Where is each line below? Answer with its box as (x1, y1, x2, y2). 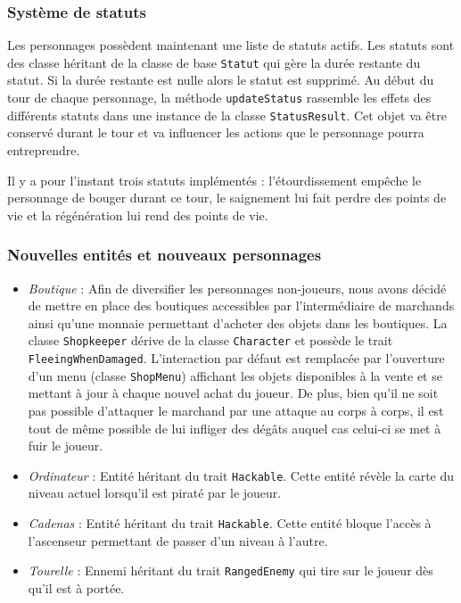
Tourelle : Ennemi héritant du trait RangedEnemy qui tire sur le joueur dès (28, 561, 433, 580)
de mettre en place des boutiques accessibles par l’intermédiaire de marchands (28, 296, 455, 315)
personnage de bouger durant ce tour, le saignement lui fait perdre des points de (7, 188, 447, 207)
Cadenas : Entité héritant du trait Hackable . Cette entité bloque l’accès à (28, 513, 432, 532)
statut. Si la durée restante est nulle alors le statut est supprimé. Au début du (7, 70, 434, 89)
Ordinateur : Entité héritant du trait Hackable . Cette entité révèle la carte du (28, 466, 455, 484)
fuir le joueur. (28, 436, 103, 455)
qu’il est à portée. (28, 578, 125, 597)
